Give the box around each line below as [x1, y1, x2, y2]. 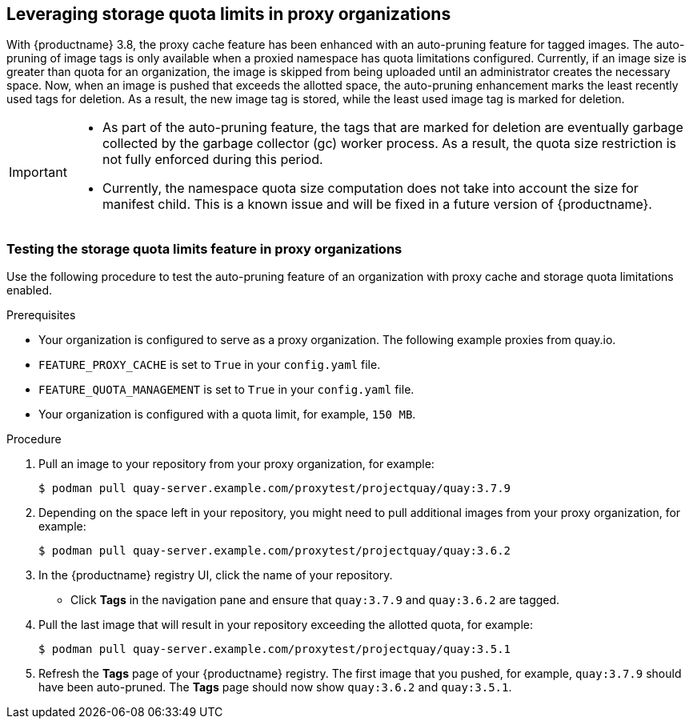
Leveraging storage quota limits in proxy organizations [6, 4, 451, 24]
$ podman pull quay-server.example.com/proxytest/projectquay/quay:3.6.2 [38, 544, 511, 558]
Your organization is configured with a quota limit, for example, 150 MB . [38, 407, 416, 422]
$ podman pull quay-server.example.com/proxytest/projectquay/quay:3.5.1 [38, 643, 511, 656]
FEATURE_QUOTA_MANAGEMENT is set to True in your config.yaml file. [38, 383, 415, 397]
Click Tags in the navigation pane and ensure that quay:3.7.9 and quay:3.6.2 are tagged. [70, 593, 560, 607]
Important [9, 164, 67, 181]
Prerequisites [6, 308, 76, 322]
